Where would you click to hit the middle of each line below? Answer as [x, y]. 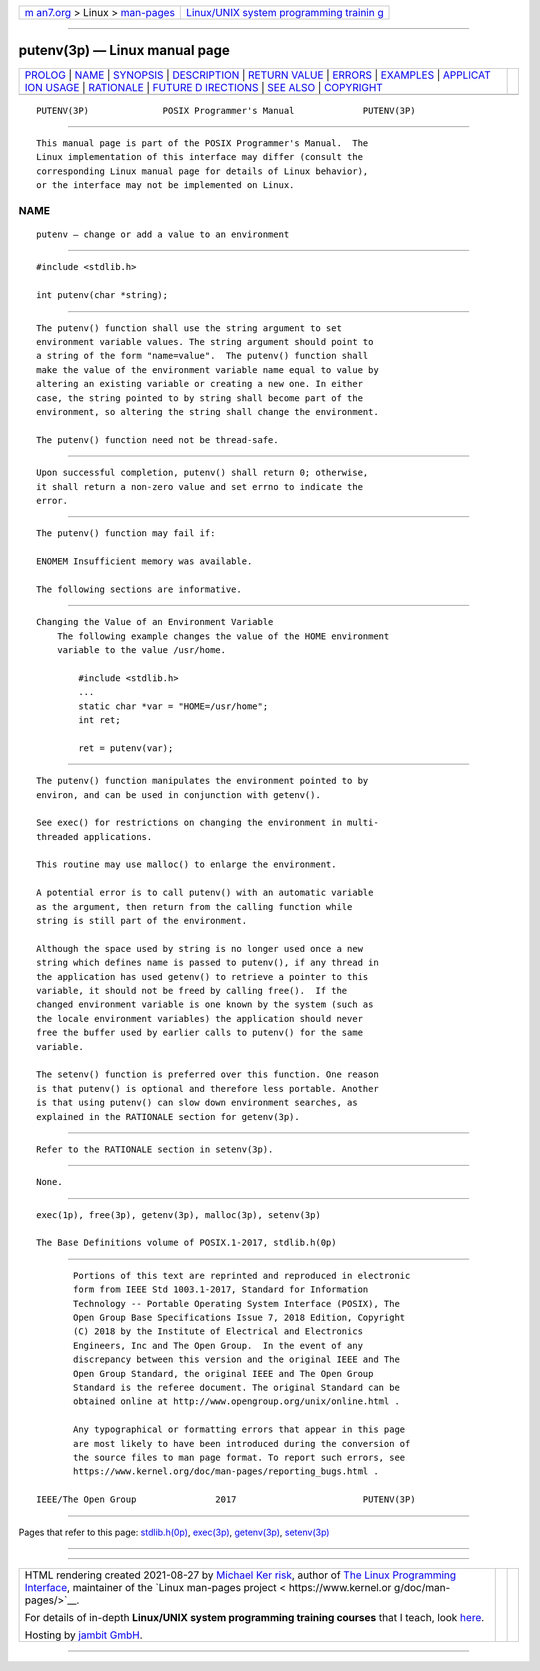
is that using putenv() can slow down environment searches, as [197, 1103]
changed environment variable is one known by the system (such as [205, 1004]
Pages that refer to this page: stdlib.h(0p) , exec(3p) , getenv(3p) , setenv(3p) [174, 1532]
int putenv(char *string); [102, 295]
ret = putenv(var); [126, 748]
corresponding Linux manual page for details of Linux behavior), [202, 171]
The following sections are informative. [139, 589]
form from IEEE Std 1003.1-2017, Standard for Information [221, 1289]
